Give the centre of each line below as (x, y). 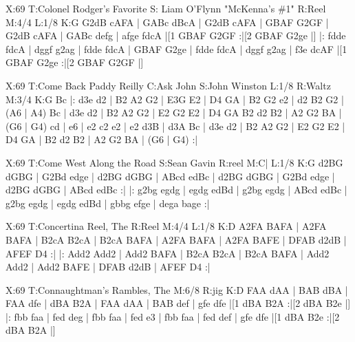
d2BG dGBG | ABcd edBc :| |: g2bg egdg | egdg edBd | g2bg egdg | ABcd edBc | (176, 190)
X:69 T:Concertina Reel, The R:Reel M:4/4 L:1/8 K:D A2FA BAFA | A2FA (166, 226)
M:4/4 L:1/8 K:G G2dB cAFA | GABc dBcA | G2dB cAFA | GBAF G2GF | (167, 22)
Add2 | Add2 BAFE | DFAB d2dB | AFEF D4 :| (108, 267)
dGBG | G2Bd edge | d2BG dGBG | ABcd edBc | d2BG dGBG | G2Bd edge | (170, 176)
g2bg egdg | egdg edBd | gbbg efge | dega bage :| (108, 203)
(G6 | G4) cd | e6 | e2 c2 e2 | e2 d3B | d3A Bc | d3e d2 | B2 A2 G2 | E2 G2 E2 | (175, 126)
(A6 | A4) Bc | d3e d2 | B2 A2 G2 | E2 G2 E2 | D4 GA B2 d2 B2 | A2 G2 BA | (174, 113)
